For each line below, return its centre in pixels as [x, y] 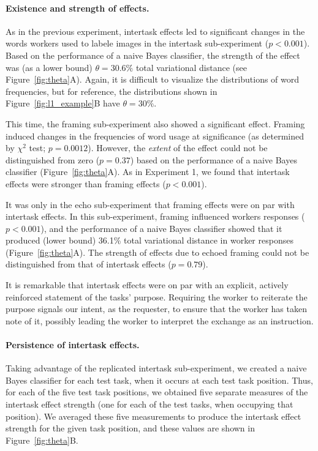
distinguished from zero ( [53, 159]
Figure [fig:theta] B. [42, 440]
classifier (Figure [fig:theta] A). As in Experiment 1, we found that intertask [148, 172]
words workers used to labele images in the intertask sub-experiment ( [137, 43]
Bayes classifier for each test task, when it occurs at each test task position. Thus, [159, 380]
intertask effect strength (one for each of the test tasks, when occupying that [150, 404]
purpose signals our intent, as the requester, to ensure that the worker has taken [156, 309]
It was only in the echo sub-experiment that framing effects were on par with [150, 204]
